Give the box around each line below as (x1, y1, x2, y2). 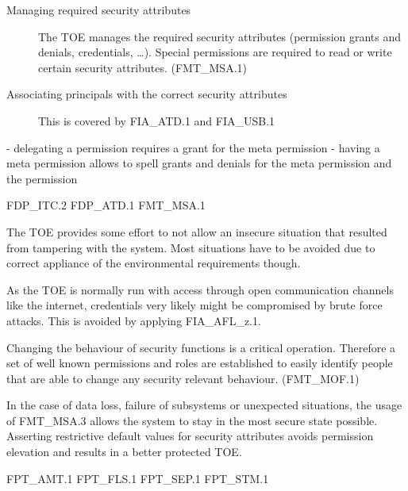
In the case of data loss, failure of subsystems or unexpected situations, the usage (6, 397, 402, 413)
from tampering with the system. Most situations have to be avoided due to (6, 239, 375, 255)
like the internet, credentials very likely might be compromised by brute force (6, 297, 383, 313)
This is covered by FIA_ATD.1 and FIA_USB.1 (38, 112, 275, 129)
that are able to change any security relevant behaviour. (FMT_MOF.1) (6, 370, 360, 386)
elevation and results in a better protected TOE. (6, 443, 242, 460)
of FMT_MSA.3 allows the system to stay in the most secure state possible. (6, 412, 378, 428)
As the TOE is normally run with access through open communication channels (6, 281, 394, 297)
